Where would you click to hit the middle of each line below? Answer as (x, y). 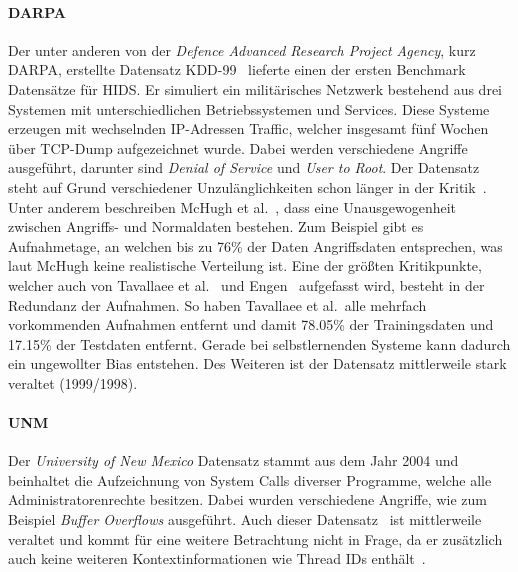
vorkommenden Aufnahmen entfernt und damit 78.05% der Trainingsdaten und (251, 324)
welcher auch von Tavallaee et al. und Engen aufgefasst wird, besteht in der (246, 284)
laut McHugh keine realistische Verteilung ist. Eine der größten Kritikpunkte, (245, 265)
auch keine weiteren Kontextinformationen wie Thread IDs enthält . (217, 558)
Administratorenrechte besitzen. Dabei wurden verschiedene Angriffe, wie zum (247, 499)
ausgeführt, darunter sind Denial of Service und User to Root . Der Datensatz (244, 167)
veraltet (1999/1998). (73, 382)
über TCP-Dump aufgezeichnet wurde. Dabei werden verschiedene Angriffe (238, 147)
